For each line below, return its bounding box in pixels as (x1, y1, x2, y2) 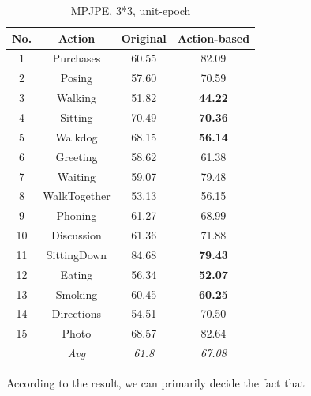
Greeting (55, 148, 98, 164)
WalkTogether (43, 187, 111, 204)
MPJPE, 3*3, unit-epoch (70, 2, 191, 18)
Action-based (177, 29, 250, 46)
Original (121, 29, 167, 46)
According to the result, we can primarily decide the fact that (6, 375, 305, 391)
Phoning (56, 207, 97, 224)
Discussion (51, 227, 102, 243)
